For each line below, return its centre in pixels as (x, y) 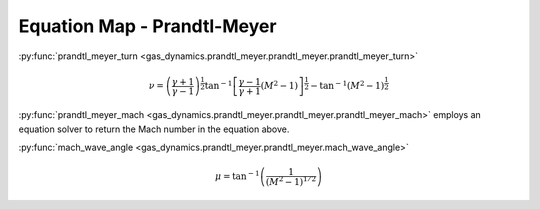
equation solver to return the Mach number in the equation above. (154, 129)
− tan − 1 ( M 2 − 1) (347, 85)
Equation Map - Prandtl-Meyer (147, 26)
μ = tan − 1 (237, 175)
